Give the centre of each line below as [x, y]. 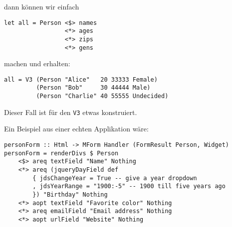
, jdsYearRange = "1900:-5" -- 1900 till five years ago [129, 186]
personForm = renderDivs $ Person [61, 153]
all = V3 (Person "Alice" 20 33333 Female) [81, 79]
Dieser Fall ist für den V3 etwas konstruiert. [71, 112]
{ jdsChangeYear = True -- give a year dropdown [115, 178]
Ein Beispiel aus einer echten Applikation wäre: [76, 129]
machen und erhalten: [37, 63]
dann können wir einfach [42, 6]
